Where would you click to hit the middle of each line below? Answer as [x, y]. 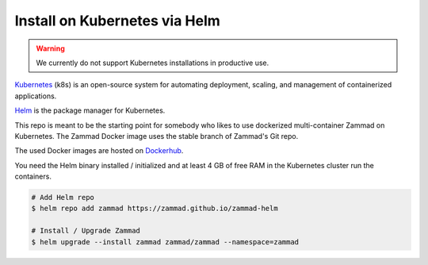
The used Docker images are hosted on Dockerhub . [99, 151]
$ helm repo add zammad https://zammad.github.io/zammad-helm [155, 209]
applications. [36, 96]
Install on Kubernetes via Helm [118, 21]
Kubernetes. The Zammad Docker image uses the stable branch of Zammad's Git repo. [157, 136]
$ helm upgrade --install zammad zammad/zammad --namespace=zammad [165, 242]
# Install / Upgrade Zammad [86, 231]
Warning [50, 48]
